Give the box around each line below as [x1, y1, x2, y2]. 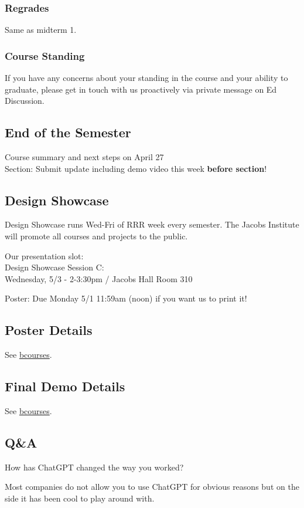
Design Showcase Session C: [5, 261, 104, 273]
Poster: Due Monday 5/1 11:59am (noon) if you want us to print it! [5, 292, 247, 304]
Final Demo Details [5, 377, 125, 395]
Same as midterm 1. [5, 23, 77, 36]
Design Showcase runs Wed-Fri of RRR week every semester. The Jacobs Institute [5, 218, 299, 231]
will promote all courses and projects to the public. [5, 230, 188, 242]
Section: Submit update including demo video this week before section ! [5, 162, 267, 174]
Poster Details [5, 321, 93, 339]
